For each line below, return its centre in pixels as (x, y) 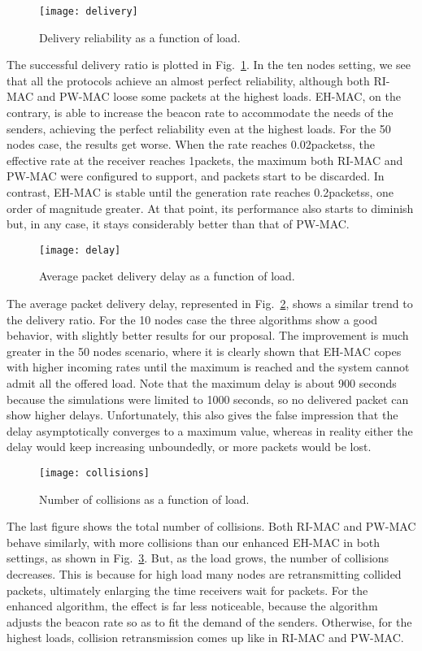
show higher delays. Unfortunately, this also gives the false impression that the (202, 415)
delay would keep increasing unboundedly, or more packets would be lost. (189, 447)
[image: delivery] (89, 11)
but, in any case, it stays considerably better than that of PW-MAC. (178, 224)
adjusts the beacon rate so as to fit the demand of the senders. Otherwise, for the (209, 621)
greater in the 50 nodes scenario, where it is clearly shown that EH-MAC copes (204, 351)
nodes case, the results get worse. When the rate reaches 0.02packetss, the (191, 144)
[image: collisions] (95, 473)
